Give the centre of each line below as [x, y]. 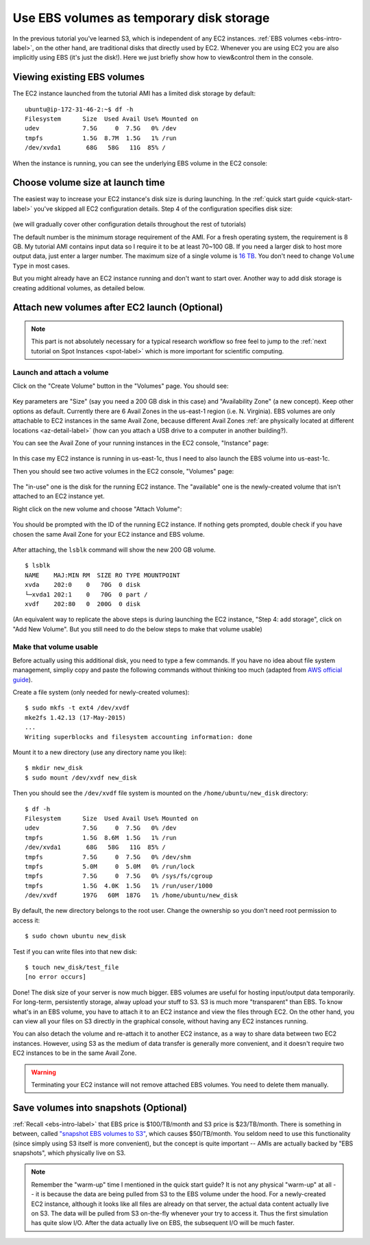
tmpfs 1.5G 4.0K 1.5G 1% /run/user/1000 [119, 886]
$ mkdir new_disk [54, 768]
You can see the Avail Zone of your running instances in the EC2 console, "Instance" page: [141, 443]
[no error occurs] [56, 977]
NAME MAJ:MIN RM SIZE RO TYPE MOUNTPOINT [103, 575]
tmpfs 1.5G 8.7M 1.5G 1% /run [101, 138]
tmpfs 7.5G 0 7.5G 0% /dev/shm [108, 857]
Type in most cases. [41, 266]
